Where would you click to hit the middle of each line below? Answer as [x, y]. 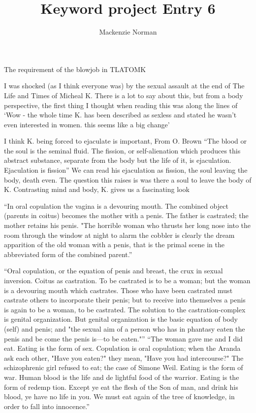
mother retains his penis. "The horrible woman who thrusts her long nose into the [127, 225]
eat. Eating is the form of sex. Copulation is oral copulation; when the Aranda [122, 348]
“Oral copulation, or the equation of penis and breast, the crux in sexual [113, 271]
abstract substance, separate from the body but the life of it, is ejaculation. [118, 160]
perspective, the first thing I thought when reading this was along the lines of [121, 105]
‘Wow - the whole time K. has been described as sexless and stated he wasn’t [120, 115]
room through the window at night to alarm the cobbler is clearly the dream [119, 235]
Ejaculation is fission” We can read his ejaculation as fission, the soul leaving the [126, 170]
